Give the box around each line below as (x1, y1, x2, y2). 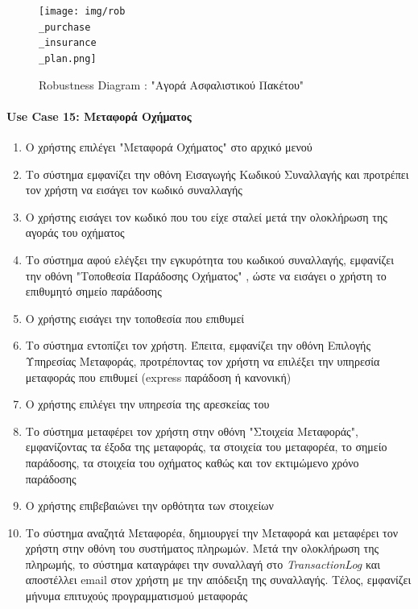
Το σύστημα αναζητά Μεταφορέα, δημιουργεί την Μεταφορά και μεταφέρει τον (25, 524, 399, 541)
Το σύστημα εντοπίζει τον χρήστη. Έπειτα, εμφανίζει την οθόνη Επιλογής (25, 337, 370, 354)
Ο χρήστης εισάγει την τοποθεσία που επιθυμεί (25, 309, 245, 326)
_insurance (39, 37, 97, 49)
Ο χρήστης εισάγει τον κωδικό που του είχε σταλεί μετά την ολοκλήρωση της (25, 208, 387, 225)
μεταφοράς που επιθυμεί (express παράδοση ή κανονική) (25, 368, 292, 385)
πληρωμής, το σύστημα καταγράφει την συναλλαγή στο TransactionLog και (25, 555, 380, 572)
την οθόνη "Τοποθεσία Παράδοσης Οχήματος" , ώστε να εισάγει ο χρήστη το (25, 267, 387, 284)
